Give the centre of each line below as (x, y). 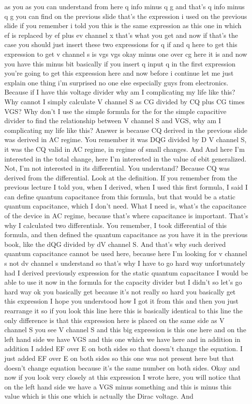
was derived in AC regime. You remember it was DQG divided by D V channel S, (126, 139)
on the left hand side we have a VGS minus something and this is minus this (118, 386)
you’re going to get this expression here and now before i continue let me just (119, 73)
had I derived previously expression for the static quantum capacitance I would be (126, 272)
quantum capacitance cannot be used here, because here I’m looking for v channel (126, 253)
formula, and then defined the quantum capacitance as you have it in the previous (126, 234)
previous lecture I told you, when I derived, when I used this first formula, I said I (126, 187)
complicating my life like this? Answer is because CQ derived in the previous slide (126, 130)
